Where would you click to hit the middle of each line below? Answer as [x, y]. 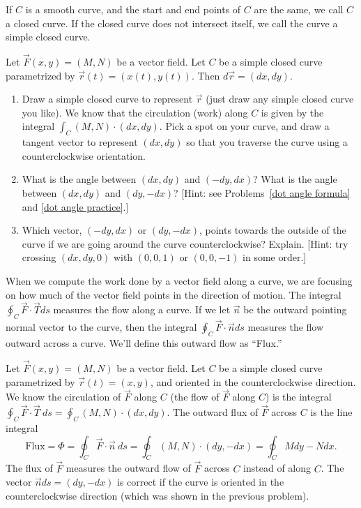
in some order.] [275, 257]
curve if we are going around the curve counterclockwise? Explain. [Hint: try [185, 243]
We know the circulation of [63, 397]
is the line [331, 412]
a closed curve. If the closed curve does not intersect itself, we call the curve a [172, 23]
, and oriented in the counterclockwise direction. [253, 381]
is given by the [292, 112]
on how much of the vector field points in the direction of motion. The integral [174, 294]
